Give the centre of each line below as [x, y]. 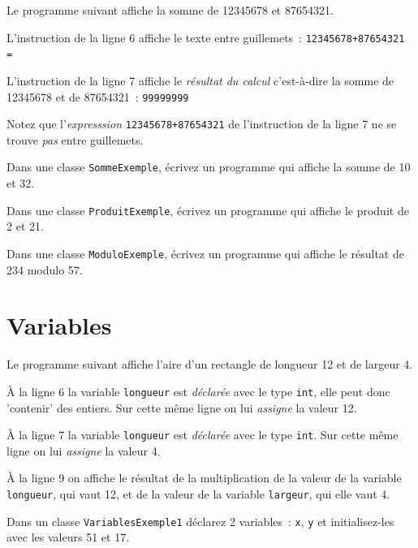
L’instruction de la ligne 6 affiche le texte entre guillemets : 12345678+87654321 [206, 37]
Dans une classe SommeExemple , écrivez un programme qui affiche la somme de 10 [209, 167]
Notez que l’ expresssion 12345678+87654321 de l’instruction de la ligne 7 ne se [202, 124]
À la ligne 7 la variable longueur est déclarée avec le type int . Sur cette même [203, 435]
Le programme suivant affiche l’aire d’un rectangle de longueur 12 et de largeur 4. [210, 364]
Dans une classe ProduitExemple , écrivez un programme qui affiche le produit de [208, 210]
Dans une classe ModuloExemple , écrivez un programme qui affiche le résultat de [205, 253]
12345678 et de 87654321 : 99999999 [98, 96]
